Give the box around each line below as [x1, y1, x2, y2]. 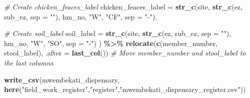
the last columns [4, 57, 53, 67]
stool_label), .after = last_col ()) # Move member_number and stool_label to [4, 47, 246, 58]
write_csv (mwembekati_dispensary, [4, 74, 119, 84]
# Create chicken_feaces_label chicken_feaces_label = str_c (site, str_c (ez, [4, 1, 242, 11]
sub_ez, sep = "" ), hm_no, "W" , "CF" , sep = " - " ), [4, 11, 157, 21]
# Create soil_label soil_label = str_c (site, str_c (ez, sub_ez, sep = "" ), [4, 28, 231, 38]
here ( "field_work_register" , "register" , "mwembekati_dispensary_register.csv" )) [4, 84, 246, 94]
